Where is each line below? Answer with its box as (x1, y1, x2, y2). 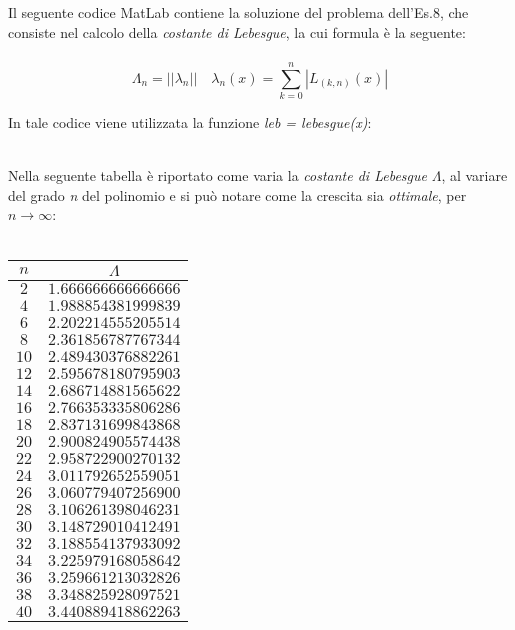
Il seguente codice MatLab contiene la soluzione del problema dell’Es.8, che (8, 2, 469, 22)
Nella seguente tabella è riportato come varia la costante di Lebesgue (8, 165, 427, 186)
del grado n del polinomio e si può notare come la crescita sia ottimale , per (8, 184, 467, 205)
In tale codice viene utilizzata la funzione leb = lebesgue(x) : (8, 111, 372, 132)
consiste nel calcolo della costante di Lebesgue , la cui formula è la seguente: (8, 21, 466, 42)
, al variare (441, 165, 508, 186)
